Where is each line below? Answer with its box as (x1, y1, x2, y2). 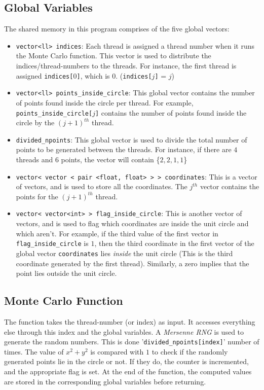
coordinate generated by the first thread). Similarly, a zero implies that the (16, 258, 249, 268)
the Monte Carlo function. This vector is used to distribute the (16, 50, 211, 61)
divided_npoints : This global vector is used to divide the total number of (16, 134, 247, 145)
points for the (16, 191, 58, 201)
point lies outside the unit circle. (16, 268, 117, 278)
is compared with (90, 346, 144, 357)
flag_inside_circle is (16, 238, 89, 249)
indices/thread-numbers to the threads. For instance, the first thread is (16, 60, 237, 71)
